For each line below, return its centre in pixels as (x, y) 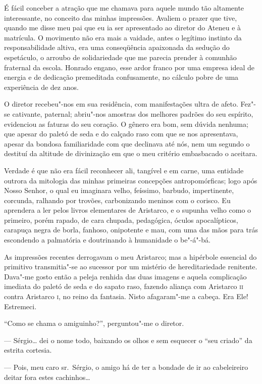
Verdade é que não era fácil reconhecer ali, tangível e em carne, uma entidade (124, 170)
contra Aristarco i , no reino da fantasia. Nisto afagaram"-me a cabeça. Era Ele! (126, 296)
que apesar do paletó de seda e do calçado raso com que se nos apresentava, (121, 134)
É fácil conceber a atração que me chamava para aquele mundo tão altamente (124, 8)
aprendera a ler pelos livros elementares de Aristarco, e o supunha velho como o (128, 210)
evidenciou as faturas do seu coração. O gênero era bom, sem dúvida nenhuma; (126, 124)
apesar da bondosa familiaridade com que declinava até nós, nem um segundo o (127, 143)
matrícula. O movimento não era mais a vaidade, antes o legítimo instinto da (123, 37)
